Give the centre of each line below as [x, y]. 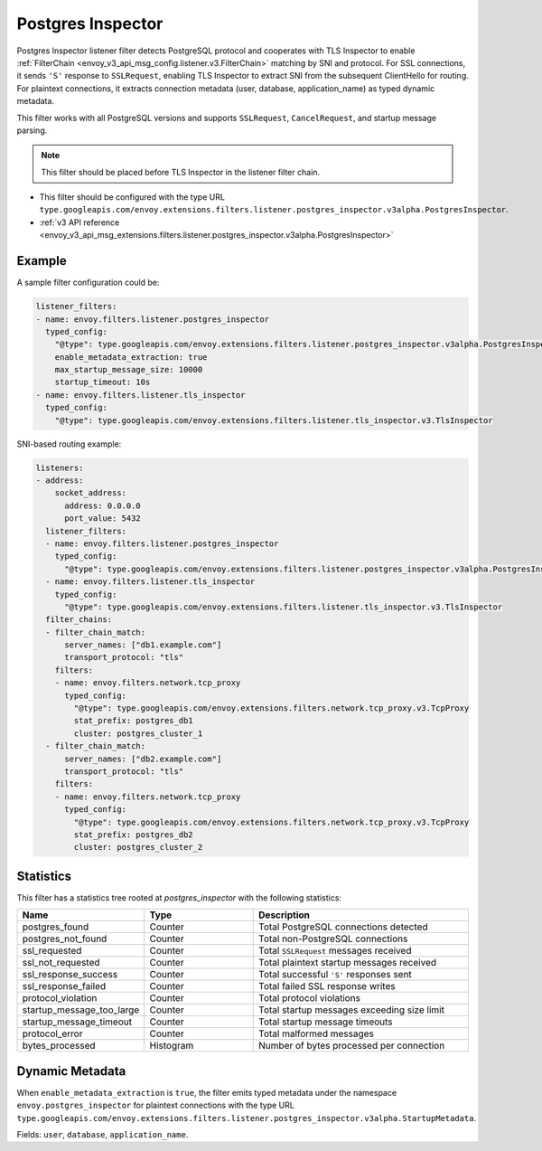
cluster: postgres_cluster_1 [138, 733]
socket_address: [90, 493]
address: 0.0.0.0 [103, 505]
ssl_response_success [70, 975]
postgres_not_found [65, 939]
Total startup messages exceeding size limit [351, 1010]
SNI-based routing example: [69, 444]
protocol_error [52, 1033]
